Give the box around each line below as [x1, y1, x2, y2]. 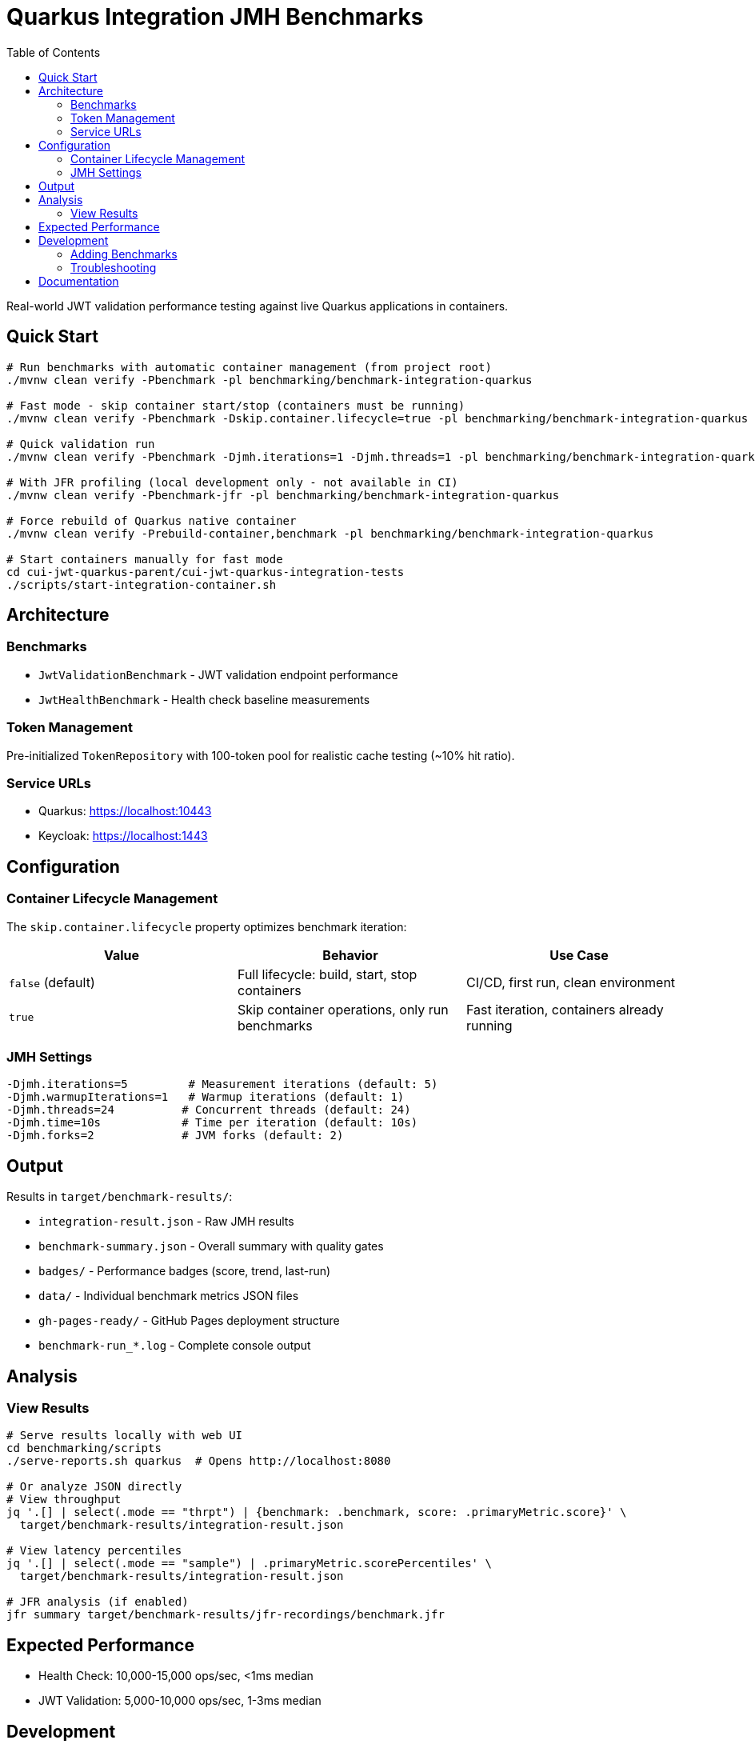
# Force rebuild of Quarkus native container [6, 514, 297, 527]
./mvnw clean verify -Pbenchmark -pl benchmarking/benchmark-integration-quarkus [6, 373, 533, 386]
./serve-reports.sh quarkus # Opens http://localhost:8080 [6, 1454, 391, 1468]
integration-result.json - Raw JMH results [38, 1214, 294, 1229]
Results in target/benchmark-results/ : [6, 1190, 233, 1204]
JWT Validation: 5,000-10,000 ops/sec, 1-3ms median [38, 1694, 322, 1708]
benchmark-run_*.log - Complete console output [38, 1338, 311, 1353]
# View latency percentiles [6, 1544, 182, 1558]
